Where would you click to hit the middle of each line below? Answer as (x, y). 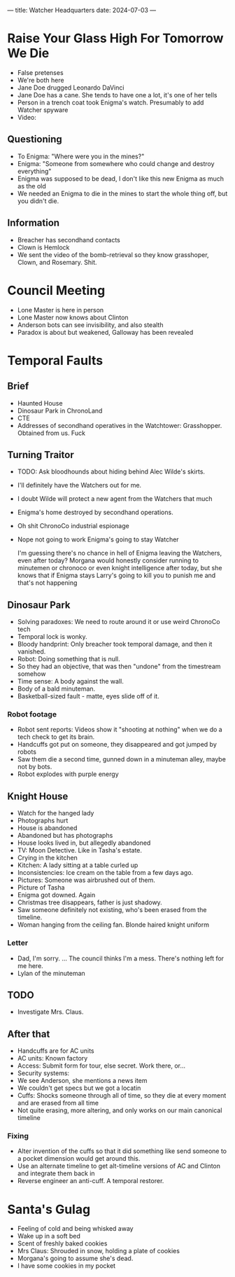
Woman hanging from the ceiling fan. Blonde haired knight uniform (113, 925)
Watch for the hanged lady (56, 813)
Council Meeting (56, 290)
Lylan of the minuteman (51, 973)
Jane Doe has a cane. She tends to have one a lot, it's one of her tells (117, 95)
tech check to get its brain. (56, 737)
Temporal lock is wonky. (52, 637)
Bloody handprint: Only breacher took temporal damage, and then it (115, 644)
